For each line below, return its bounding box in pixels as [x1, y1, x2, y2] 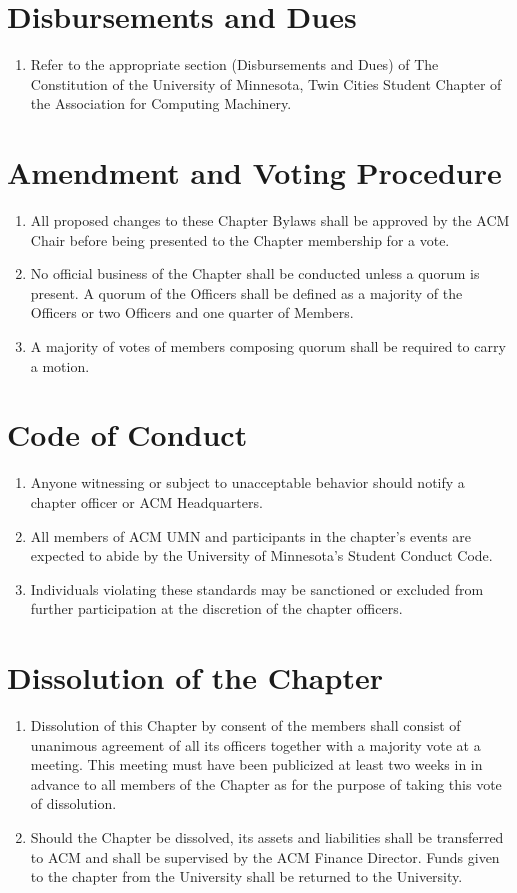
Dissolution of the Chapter [7, 657, 383, 698]
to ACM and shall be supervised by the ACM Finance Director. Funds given [30, 846, 500, 867]
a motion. [30, 355, 90, 376]
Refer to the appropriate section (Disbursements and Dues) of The [30, 54, 439, 75]
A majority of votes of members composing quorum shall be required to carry [30, 336, 506, 356]
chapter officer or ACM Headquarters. [30, 491, 263, 512]
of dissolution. [30, 793, 117, 814]
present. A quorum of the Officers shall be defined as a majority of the [30, 282, 463, 303]
